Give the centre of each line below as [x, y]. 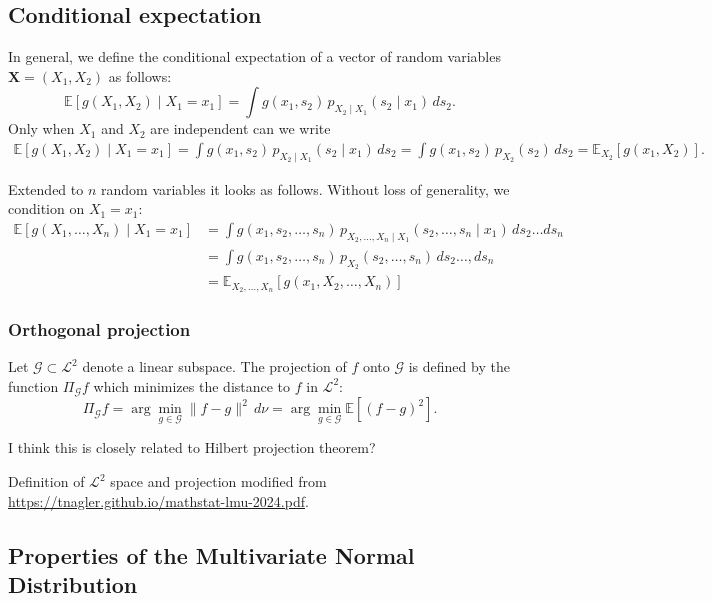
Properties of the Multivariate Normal [211, 554]
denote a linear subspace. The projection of [214, 366]
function [33, 385]
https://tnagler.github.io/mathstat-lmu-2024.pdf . [158, 500]
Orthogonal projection [99, 328]
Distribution [73, 584]
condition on [46, 208]
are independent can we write [240, 128]
